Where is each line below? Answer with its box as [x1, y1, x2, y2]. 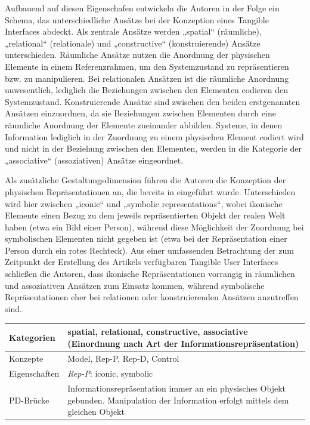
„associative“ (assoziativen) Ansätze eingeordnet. [5, 153, 184, 166]
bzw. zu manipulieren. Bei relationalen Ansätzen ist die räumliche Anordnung [5, 72, 289, 84]
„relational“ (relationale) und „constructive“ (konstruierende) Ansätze [5, 36, 261, 49]
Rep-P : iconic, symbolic [67, 367, 153, 380]
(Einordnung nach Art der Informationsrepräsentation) [67, 337, 299, 349]
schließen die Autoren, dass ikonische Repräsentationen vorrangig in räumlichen [5, 267, 295, 280]
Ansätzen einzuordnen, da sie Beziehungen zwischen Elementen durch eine [5, 107, 276, 119]
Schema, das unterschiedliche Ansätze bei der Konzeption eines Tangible [5, 13, 269, 26]
